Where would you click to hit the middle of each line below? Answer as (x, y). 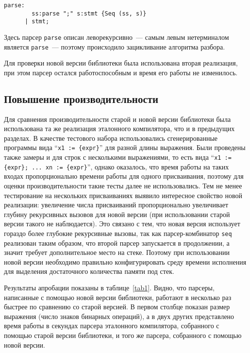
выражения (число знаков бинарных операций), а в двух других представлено (119, 316)
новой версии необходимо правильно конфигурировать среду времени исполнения (125, 261)
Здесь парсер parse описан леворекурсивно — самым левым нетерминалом (117, 37)
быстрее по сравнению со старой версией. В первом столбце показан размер (117, 307)
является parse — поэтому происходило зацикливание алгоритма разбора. (115, 46)
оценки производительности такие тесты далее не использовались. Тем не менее (123, 186)
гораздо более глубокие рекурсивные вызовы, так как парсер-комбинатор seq (118, 233)
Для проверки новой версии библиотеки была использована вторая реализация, (121, 63)
